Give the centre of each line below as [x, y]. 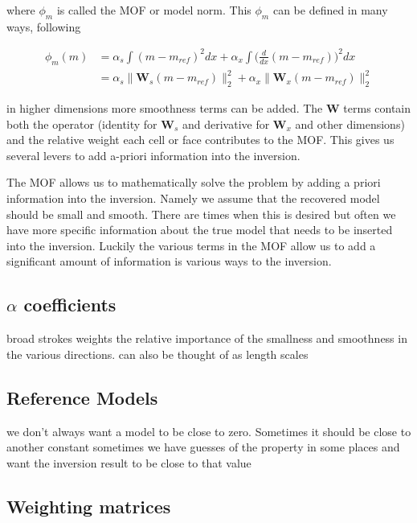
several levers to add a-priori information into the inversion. [153, 155]
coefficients [70, 305]
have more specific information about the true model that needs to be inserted [200, 230]
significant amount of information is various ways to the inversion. [169, 261]
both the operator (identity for [82, 124]
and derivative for [226, 124]
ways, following [44, 26]
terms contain [377, 108]
